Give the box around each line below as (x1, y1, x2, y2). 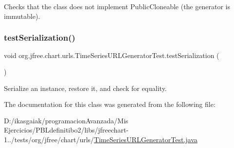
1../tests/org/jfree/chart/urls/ (4, 134, 94, 144)
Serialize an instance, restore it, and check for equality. (4, 83, 167, 93)
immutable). (4, 11, 40, 21)
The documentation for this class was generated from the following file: (4, 99, 216, 109)
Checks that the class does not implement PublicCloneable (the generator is (4, 1, 230, 11)
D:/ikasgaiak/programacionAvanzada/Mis (4, 115, 128, 125)
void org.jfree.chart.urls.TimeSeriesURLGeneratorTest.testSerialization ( (4, 50, 219, 60)
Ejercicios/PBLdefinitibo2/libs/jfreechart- (4, 125, 129, 135)
